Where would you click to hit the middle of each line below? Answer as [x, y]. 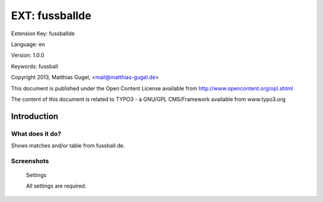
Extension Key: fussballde [43, 33]
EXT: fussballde [51, 16]
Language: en [28, 44]
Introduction [35, 116]
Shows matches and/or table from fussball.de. [68, 146]
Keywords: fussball [34, 66]
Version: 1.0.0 [28, 55]
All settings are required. [56, 186]
